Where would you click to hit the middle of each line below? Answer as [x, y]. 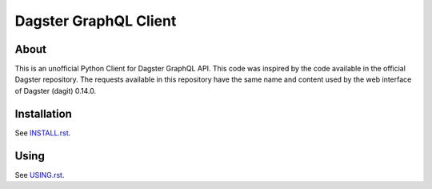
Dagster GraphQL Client [96, 21]
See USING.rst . [40, 175]
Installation [43, 113]
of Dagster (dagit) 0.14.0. [56, 90]
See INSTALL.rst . [43, 133]
